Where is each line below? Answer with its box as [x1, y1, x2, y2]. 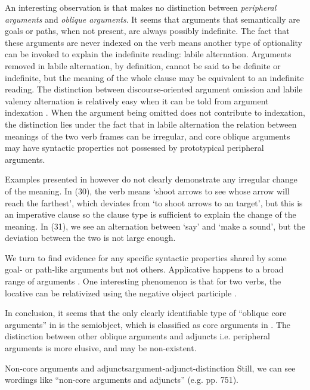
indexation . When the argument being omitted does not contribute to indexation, [5, 106, 305, 119]
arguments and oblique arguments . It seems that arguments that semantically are [5, 13, 300, 25]
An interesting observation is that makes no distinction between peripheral [5, 1, 277, 13]
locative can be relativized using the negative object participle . [5, 286, 237, 299]
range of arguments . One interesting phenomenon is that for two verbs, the [5, 275, 281, 287]
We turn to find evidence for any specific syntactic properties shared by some [5, 251, 287, 264]
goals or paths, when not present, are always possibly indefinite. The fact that [5, 24, 290, 37]
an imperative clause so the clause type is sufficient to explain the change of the [5, 208, 296, 221]
